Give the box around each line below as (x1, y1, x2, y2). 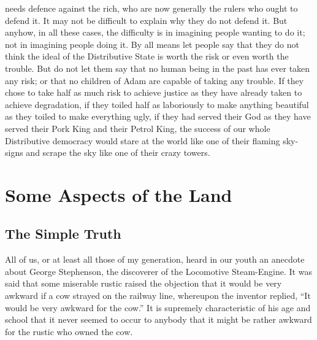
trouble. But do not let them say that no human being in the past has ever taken (5, 61, 310, 74)
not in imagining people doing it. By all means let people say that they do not (5, 37, 299, 50)
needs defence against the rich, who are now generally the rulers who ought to (5, 2, 298, 14)
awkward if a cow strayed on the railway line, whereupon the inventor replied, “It (5, 289, 311, 302)
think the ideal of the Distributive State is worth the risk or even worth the (5, 50, 289, 63)
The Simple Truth (5, 224, 121, 243)
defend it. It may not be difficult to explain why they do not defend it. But (5, 14, 288, 26)
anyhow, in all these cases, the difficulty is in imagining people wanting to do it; (5, 26, 305, 39)
